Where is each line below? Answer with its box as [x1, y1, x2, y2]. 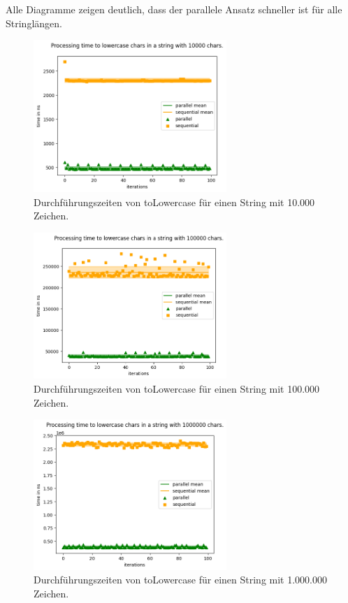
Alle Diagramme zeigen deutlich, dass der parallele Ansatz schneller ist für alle [6, 2, 342, 16]
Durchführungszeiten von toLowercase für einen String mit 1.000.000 [34, 572, 327, 587]
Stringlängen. [6, 15, 62, 30]
